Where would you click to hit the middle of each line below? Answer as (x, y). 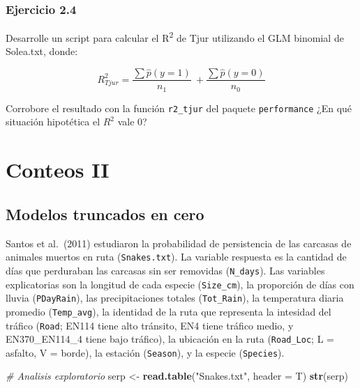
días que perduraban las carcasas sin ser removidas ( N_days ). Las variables (165, 270)
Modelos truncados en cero (105, 214)
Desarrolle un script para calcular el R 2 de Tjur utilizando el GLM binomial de (175, 37)
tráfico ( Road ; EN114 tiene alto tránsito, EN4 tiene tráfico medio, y (150, 325)
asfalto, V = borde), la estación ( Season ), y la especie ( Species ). (145, 352)
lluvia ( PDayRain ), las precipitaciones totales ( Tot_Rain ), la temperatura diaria (175, 298)
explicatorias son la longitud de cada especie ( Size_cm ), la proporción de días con (180, 284)
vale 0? (132, 122)
